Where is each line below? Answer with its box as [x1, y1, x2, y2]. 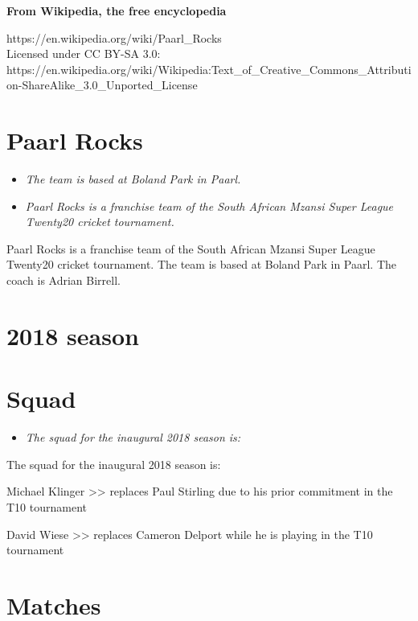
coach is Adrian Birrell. [6, 272, 121, 289]
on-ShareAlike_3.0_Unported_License [6, 76, 198, 93]
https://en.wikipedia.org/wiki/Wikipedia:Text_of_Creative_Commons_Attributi [6, 60, 412, 77]
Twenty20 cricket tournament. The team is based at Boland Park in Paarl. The [6, 256, 397, 273]
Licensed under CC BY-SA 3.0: [6, 45, 161, 62]
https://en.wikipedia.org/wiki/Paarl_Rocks [6, 29, 222, 46]
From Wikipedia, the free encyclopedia [6, 2, 227, 19]
